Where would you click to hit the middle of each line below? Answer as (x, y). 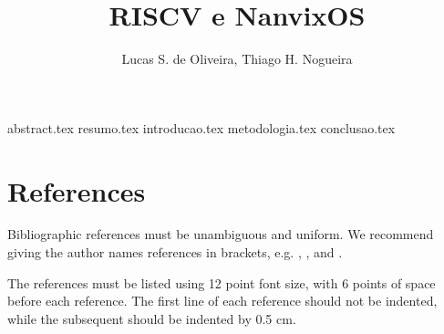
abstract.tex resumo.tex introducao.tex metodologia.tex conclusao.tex (201, 127)
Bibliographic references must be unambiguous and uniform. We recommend (221, 234)
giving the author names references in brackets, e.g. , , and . (175, 252)
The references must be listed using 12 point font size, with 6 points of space (222, 282)
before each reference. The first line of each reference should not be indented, (222, 301)
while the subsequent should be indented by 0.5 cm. (152, 318)
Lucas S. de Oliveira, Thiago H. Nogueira (237, 59)
